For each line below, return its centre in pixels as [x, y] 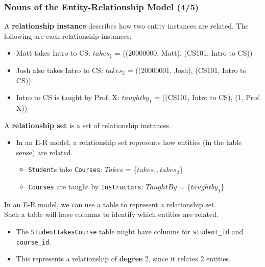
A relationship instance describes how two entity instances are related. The [126, 26]
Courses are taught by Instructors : [86, 187]
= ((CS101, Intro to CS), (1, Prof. [208, 97]
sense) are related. [44, 152]
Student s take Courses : [65, 169]
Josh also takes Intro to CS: [59, 70]
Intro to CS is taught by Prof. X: [68, 97]
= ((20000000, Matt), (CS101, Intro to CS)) [184, 53]
